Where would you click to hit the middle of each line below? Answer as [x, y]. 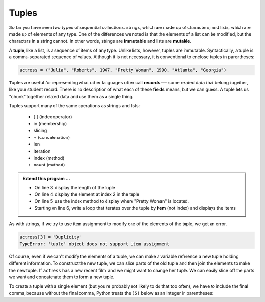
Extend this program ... [46, 178]
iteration [42, 151]
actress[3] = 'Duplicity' [51, 237]
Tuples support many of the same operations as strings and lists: [75, 106]
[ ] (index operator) [53, 117]
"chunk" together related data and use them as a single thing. [71, 96]
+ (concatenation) [52, 137]
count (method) [49, 165]
